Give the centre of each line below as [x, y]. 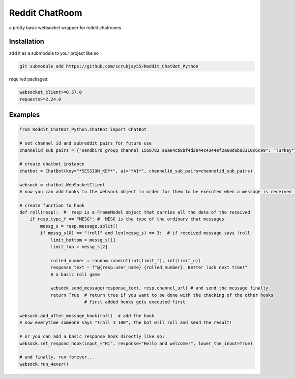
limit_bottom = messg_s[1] [83, 240]
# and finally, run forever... [57, 357]
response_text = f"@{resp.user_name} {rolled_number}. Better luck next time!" [149, 268]
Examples [25, 115]
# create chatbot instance [52, 164]
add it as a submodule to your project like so [54, 53]
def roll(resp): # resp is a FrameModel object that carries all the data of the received [135, 212]
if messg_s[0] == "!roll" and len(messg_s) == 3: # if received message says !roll [145, 233]
